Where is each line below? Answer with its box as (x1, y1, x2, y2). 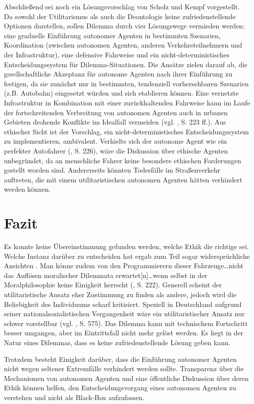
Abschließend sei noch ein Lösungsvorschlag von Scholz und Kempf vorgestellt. (4, 1, 240, 11)
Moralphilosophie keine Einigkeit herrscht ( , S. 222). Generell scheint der (4, 279, 222, 290)
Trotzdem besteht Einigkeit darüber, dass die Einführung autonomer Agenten (4, 353, 237, 364)
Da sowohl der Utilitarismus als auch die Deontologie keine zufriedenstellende (4, 11, 236, 21)
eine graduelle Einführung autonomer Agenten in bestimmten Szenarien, (4, 30, 221, 40)
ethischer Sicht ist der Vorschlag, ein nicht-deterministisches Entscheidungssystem (4, 126, 249, 136)
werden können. (4, 184, 51, 194)
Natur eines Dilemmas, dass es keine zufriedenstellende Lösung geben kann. (4, 337, 231, 347)
